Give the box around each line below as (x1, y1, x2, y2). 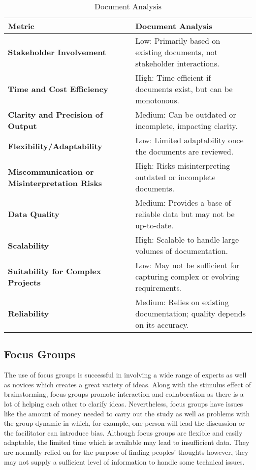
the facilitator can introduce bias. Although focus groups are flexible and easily (4, 427, 243, 438)
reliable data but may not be (135, 208, 235, 219)
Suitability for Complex (8, 265, 101, 277)
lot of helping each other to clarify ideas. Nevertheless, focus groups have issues (4, 398, 243, 408)
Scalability (8, 239, 49, 251)
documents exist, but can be (135, 83, 233, 94)
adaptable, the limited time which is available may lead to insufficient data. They (4, 437, 250, 447)
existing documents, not (135, 46, 218, 58)
